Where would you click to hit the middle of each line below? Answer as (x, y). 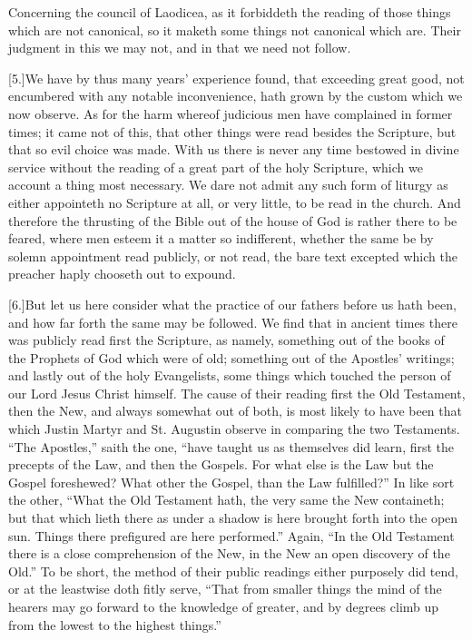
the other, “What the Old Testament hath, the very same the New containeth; (226, 500)
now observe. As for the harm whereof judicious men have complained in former (231, 113)
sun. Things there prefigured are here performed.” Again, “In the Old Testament (231, 535)
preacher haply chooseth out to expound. (122, 274)
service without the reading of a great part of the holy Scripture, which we (216, 167)
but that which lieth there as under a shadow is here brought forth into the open (233, 518)
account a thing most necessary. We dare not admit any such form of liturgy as (228, 185)
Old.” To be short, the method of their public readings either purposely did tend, (233, 571)
